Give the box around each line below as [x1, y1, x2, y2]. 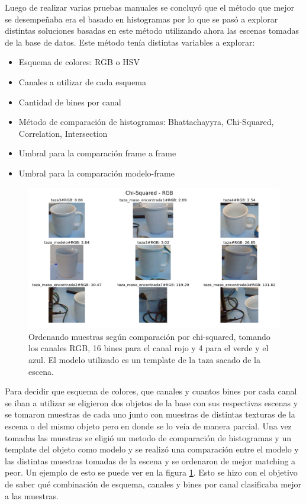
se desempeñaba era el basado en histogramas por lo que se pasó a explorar [5, 12, 278, 25]
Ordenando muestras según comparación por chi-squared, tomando [28, 330, 270, 342]
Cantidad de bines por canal [18, 95, 121, 108]
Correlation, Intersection [18, 127, 108, 139]
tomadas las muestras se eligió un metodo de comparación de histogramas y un [5, 431, 291, 444]
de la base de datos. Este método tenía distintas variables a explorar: [5, 36, 255, 48]
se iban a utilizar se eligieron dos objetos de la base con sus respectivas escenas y [5, 396, 298, 409]
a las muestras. [5, 489, 59, 502]
